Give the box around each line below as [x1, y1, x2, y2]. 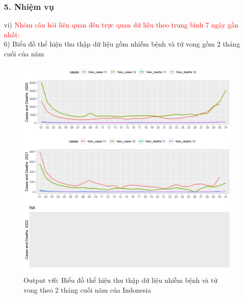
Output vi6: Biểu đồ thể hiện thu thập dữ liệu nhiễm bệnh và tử [24, 275, 218, 285]
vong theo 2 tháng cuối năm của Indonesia [24, 284, 151, 295]
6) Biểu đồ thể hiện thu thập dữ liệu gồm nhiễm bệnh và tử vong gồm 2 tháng [4, 39, 240, 49]
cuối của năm [4, 49, 44, 58]
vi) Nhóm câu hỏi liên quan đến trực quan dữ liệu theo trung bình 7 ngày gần [4, 20, 239, 30]
